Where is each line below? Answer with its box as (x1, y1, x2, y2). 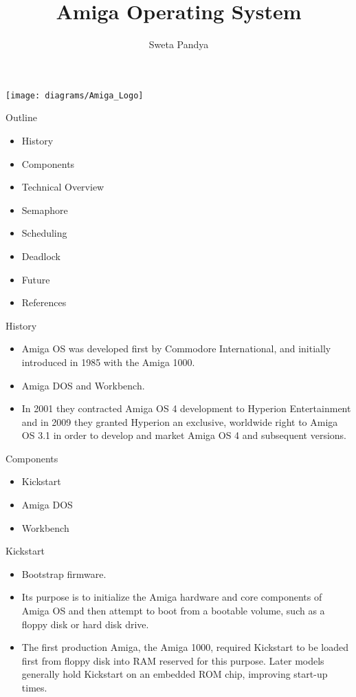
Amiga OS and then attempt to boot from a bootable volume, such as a (21, 603, 325, 618)
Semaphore (21, 202, 68, 217)
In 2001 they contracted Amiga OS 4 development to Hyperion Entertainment (21, 401, 351, 416)
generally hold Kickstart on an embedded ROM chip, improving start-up (21, 667, 328, 681)
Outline (5, 110, 37, 125)
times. (21, 680, 47, 694)
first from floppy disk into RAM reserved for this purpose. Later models (21, 653, 324, 667)
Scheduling (21, 226, 67, 240)
